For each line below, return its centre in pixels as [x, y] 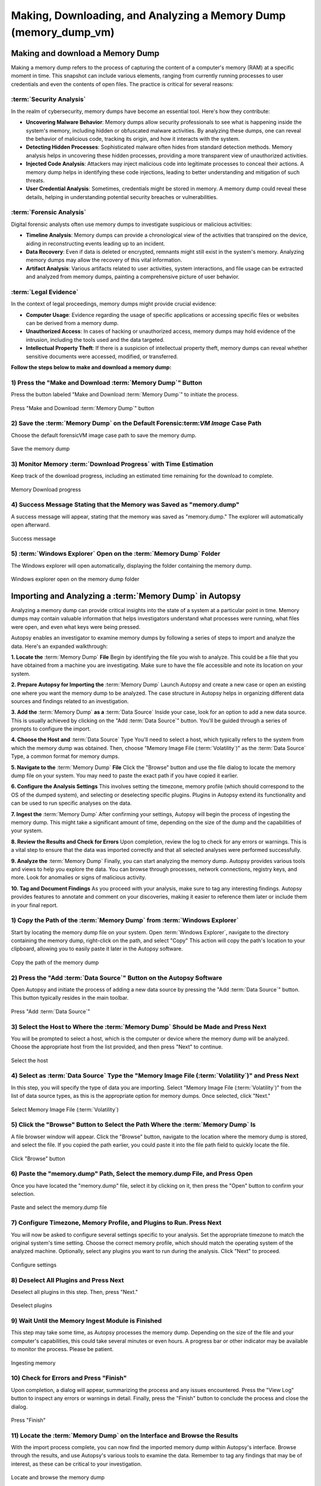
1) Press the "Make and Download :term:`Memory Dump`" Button [106, 382]
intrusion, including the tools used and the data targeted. [95, 339]
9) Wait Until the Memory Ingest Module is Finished [86, 1321]
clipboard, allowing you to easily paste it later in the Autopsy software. [97, 949]
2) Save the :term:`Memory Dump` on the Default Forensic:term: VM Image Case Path [136, 423]
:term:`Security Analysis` [48, 99]
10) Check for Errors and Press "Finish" [69, 1378]
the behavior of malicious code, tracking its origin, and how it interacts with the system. [133, 138]
